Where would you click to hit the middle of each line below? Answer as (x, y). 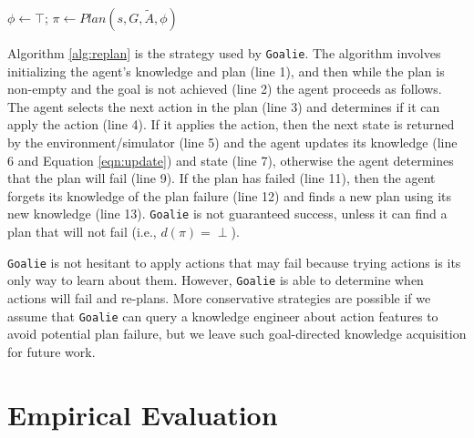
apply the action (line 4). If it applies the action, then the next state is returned (231, 124)
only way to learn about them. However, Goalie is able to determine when (216, 280)
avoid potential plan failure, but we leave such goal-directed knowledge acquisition (237, 334)
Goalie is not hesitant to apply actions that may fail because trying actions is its (234, 262)
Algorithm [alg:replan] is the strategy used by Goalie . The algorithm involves (224, 53)
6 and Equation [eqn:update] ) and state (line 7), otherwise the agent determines (231, 160)
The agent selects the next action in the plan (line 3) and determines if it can (224, 106)
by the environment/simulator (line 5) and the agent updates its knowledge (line (232, 143)
